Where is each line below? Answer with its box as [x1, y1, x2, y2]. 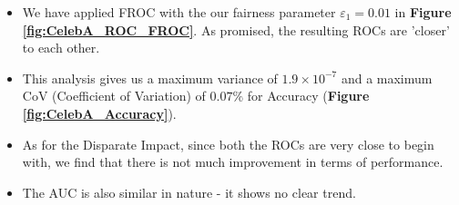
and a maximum [341, 68, 433, 87]
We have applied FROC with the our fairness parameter [22, 3, 336, 21]
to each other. [22, 38, 100, 57]
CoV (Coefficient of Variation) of [22, 86, 206, 105]
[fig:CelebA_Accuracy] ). [22, 103, 177, 122]
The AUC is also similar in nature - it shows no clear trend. [22, 182, 356, 201]
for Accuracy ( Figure [247, 86, 370, 105]
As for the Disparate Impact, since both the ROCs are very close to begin [22, 134, 434, 153]
